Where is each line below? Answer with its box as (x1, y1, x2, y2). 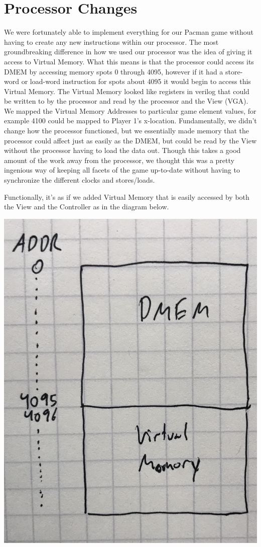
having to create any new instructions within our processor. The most (4, 36, 219, 47)
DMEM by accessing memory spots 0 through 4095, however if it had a (4, 66, 223, 76)
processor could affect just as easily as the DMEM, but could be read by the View (4, 135, 256, 145)
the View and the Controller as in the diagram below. (4, 201, 169, 212)
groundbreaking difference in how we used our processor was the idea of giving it (4, 46, 252, 57)
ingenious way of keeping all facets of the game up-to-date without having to (4, 165, 240, 175)
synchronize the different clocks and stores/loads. (4, 175, 155, 185)
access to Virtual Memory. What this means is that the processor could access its (4, 56, 254, 66)
